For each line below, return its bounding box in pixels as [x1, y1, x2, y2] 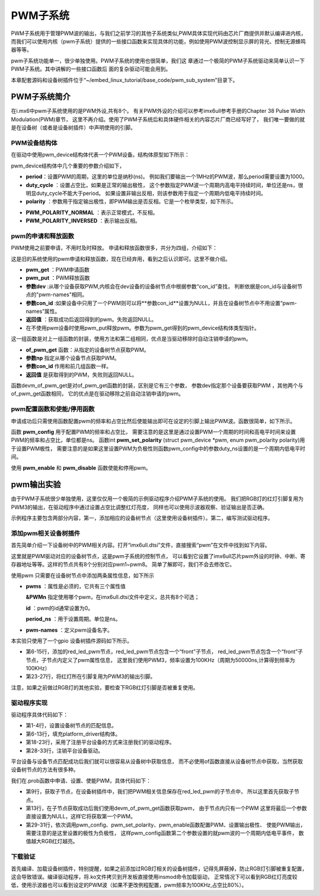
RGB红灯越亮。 [41, 838, 78, 845]
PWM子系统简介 [11, 92, 71, 102]
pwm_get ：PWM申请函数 [25, 266, 90, 273]
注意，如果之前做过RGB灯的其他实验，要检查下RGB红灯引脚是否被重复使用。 [11, 683, 199, 691]
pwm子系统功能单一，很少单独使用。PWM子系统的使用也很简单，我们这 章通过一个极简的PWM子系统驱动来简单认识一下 [11, 57, 305, 64]
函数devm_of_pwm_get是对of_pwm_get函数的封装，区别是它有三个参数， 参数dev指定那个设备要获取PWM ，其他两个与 [11, 382, 303, 389]
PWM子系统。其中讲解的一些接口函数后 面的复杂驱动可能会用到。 [11, 65, 171, 72]
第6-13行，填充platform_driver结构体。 [25, 730, 121, 737]
